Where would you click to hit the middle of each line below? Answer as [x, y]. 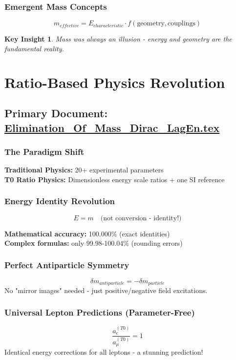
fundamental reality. [34, 48]
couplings [182, 24]
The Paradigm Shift [44, 151]
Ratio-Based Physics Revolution [115, 82]
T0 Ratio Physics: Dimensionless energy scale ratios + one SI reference [115, 179]
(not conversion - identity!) [141, 218]
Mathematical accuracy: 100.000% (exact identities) [87, 233]
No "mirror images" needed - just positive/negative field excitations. [106, 290]
